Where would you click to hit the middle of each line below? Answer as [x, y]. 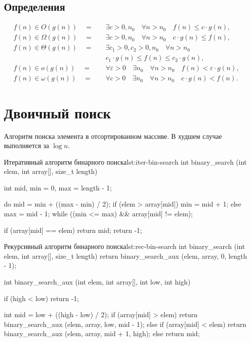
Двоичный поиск [57, 112]
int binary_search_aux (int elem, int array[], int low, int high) [97, 282]
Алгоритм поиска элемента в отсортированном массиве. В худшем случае [113, 136]
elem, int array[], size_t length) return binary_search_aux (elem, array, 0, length [125, 256]
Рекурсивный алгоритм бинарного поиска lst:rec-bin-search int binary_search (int [125, 246]
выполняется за [27, 145]
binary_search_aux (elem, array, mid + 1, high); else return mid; [102, 333]
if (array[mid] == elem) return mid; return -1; [73, 230]
